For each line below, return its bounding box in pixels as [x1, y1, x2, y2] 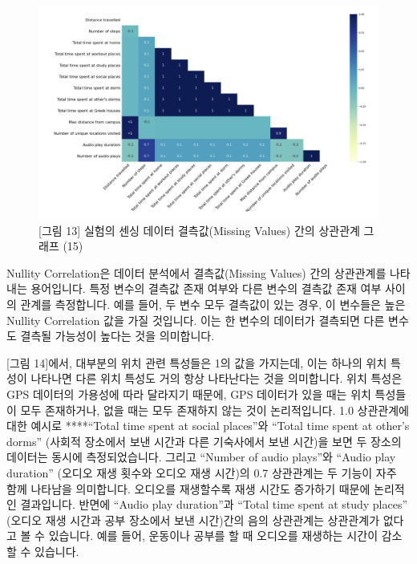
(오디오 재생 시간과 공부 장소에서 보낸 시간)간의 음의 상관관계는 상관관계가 [6, 511, 380, 528]
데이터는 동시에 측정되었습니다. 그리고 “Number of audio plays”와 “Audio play [6, 448, 396, 465]
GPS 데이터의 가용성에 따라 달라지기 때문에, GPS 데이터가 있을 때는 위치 [6, 385, 371, 402]
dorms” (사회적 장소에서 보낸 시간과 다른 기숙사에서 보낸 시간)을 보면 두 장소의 [6, 432, 402, 449]
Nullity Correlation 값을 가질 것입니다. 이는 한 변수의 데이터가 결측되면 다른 [6, 311, 385, 328]
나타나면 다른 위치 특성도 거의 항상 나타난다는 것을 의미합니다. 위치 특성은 [30, 370, 403, 387]
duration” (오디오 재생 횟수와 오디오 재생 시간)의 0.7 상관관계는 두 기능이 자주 [6, 464, 397, 481]
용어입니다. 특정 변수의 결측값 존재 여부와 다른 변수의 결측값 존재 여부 [30, 280, 382, 297]
